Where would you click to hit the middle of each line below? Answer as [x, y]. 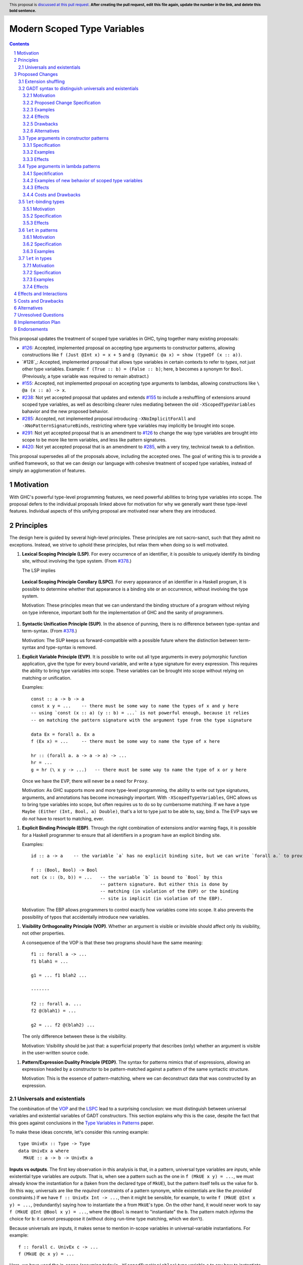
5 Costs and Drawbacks [39, 301]
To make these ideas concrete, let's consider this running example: [79, 1132]
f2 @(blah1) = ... [54, 1011]
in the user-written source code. [56, 1053]
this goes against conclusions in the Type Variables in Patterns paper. [82, 1123]
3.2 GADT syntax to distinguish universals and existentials [79, 88]
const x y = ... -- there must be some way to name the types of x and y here [135, 706]
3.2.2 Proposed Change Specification [62, 102]
